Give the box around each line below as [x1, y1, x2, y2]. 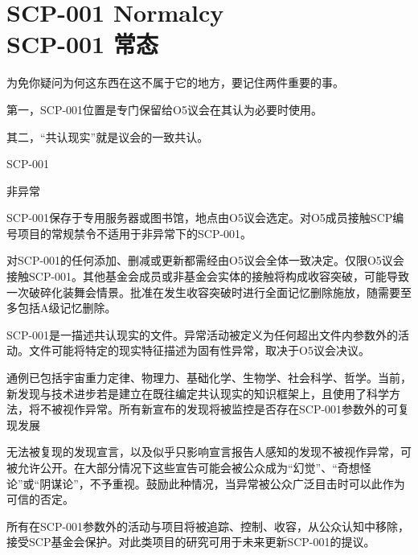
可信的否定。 [6, 491, 74, 508]
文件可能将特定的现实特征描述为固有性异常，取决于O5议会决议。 [28, 342, 370, 359]
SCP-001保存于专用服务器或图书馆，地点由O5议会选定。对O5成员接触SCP [6, 209, 393, 226]
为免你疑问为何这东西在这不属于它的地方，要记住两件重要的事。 [6, 74, 344, 91]
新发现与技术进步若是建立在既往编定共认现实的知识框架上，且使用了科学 [6, 384, 389, 401]
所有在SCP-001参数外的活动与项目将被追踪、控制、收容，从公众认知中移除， [6, 517, 410, 534]
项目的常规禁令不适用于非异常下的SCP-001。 [17, 224, 252, 241]
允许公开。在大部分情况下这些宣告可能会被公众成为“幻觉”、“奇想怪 [17, 459, 371, 475]
